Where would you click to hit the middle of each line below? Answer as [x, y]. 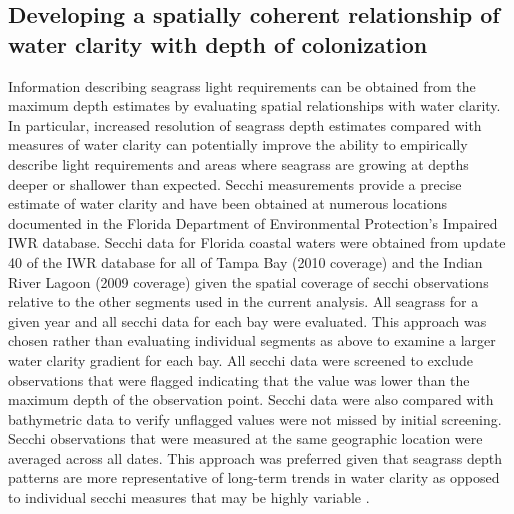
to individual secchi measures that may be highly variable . [189, 497]
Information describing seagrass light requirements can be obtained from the [242, 85]
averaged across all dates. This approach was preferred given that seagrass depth [255, 457]
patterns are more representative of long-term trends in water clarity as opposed [254, 477]
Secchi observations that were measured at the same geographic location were [245, 438]
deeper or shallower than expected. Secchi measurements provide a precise [235, 183]
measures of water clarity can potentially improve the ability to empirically [238, 144]
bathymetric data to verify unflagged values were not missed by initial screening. [255, 418]
